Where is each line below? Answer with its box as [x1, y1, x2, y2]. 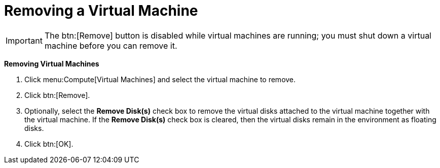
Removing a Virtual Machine [4, 2, 198, 19]
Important [6, 35, 43, 46]
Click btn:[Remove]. [24, 90, 90, 99]
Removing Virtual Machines [4, 59, 99, 68]
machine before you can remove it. [44, 40, 177, 51]
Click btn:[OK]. [24, 139, 74, 148]
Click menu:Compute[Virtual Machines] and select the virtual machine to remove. [24, 75, 296, 84]
